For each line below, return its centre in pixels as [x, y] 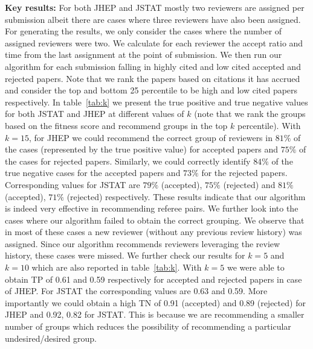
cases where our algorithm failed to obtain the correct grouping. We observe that [155, 220]
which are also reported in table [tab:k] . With [117, 267]
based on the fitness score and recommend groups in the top [116, 125]
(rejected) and [249, 184]
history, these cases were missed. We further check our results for [125, 255]
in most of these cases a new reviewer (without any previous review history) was [153, 232]
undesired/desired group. [51, 338]
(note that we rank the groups [250, 114]
